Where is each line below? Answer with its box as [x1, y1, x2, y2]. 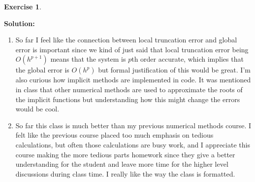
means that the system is [50, 54, 126, 64]
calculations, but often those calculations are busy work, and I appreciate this [15, 139, 250, 149]
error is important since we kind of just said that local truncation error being [15, 44, 249, 54]
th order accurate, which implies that [131, 54, 244, 64]
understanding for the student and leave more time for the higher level [15, 159, 228, 169]
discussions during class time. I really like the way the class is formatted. [15, 168, 235, 179]
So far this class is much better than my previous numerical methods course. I [15, 120, 252, 130]
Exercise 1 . [4, 1, 41, 11]
